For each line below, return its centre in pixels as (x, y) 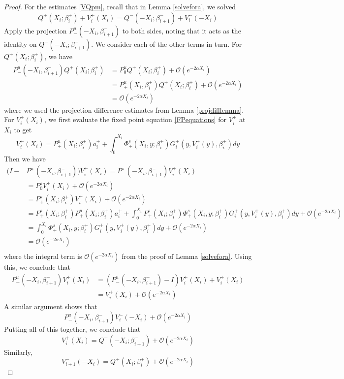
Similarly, (18, 352)
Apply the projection (35, 30)
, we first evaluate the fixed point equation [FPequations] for (135, 119)
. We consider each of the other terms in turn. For (167, 44)
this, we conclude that (37, 267)
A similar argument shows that (51, 306)
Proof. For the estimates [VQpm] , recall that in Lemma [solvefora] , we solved (120, 6)
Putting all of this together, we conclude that (72, 329)
